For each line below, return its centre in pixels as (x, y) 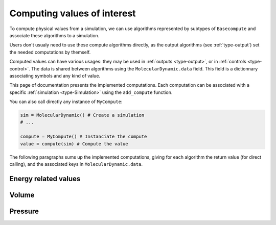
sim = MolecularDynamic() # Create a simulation (82, 115)
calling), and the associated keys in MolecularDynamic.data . (76, 164)
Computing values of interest (73, 13)
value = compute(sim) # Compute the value (74, 144)
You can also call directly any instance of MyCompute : (66, 102)
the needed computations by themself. (50, 52)
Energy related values (45, 179)
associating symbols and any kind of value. (55, 76)
